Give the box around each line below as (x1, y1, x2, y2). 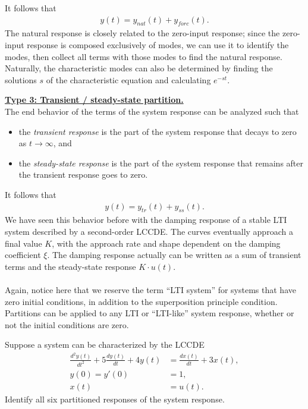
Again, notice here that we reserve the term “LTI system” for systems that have (5, 283, 296, 295)
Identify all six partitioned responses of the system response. (5, 392, 225, 405)
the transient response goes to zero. (18, 168, 148, 181)
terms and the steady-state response (5, 260, 136, 272)
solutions (5, 73, 37, 86)
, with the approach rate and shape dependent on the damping (52, 237, 281, 249)
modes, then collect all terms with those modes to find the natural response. (5, 50, 282, 62)
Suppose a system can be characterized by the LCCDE (5, 338, 205, 351)
